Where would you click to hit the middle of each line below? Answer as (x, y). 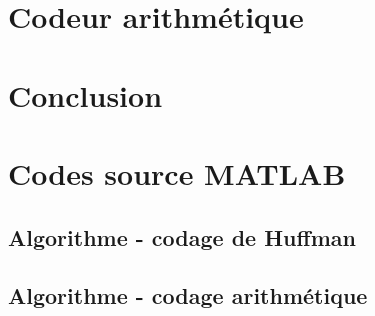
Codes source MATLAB (177, 172)
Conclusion (85, 94)
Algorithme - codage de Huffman (182, 236)
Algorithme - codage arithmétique (188, 295)
